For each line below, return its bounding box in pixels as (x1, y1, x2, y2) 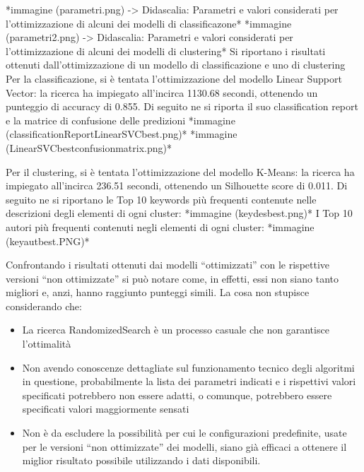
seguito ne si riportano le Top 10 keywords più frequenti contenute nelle (6, 191, 317, 206)
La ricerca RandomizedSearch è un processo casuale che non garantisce (22, 322, 329, 337)
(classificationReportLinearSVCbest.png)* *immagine (6, 126, 237, 141)
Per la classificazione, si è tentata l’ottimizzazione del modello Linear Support (6, 71, 342, 85)
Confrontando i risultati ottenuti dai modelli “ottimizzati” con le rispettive (6, 257, 330, 272)
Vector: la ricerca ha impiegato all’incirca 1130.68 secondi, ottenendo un (6, 85, 318, 100)
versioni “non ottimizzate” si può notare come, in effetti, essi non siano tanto (6, 271, 339, 285)
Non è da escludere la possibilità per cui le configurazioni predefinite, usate (22, 425, 347, 440)
